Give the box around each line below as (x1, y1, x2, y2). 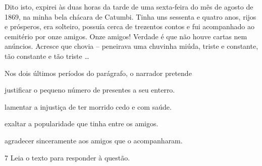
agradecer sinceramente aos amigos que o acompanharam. (5, 135, 183, 145)
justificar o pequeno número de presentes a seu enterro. (5, 85, 175, 95)
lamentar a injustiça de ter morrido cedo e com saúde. (5, 101, 172, 112)
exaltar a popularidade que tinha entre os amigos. (5, 118, 159, 129)
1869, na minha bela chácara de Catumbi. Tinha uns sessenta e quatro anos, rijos (5, 11, 256, 22)
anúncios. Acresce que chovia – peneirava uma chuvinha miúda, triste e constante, (5, 41, 258, 51)
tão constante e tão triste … (5, 50, 89, 61)
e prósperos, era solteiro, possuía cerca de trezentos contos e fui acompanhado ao (5, 21, 254, 32)
